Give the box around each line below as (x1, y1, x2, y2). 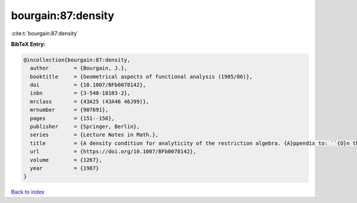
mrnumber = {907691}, (30, 107, 109, 113)
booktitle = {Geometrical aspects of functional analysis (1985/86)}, (30, 73, 253, 80)
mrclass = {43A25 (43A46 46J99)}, (30, 98, 149, 105)
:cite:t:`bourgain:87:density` (11, 30, 79, 37)
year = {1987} (30, 165, 99, 171)
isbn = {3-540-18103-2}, (30, 90, 131, 96)
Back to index (11, 188, 45, 196)
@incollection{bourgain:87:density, (23, 57, 131, 63)
